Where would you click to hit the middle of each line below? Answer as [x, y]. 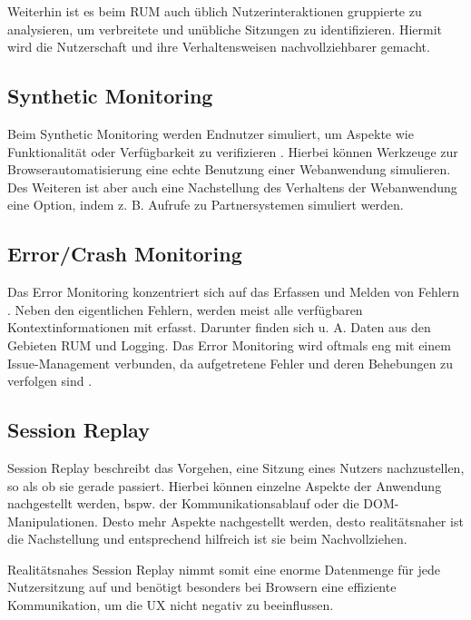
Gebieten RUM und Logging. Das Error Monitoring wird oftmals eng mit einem [229, 344]
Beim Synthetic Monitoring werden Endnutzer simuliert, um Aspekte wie [211, 133]
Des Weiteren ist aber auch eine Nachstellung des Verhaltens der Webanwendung [232, 187]
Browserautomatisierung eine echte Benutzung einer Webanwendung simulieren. [229, 169]
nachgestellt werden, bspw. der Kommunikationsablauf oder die [183, 503]
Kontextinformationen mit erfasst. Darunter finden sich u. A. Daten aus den [219, 327]
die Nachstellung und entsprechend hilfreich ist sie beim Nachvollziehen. [207, 539]
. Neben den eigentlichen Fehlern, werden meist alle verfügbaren [185, 309]
